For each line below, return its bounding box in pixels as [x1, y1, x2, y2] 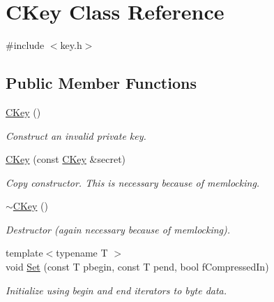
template [6, 245, 43, 260]
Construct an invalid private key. [6, 128, 146, 143]
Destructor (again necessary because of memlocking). [6, 222, 231, 236]
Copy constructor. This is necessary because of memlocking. [6, 175, 260, 189]
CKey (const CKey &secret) [6, 152, 126, 166]
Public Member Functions [6, 72, 197, 94]
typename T [56, 245, 108, 260]
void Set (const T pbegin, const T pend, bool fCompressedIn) [6, 259, 269, 274]
